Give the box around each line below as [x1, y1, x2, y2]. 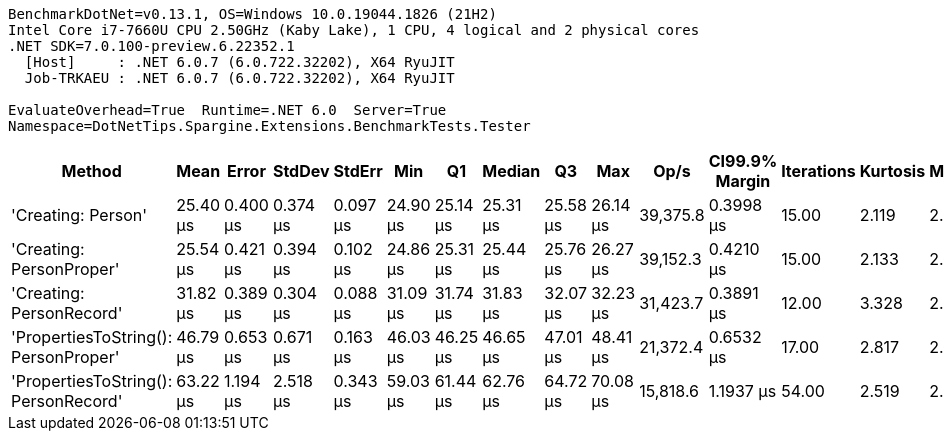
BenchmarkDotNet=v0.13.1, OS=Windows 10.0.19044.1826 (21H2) [8, 6, 497, 22]
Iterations [781, 161, 856, 181]
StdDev [272, 161, 330, 181]
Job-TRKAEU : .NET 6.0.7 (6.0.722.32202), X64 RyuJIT [24, 70, 455, 86]
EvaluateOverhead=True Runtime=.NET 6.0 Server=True [8, 102, 447, 118]
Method [61, 161, 122, 181]
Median [482, 161, 541, 181]
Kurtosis [859, 161, 926, 181]
